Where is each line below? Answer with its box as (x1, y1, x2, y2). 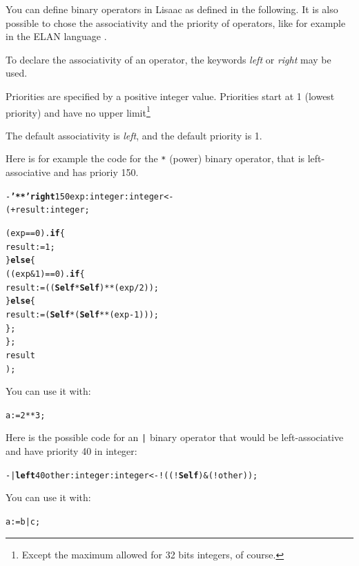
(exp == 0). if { (6, 228, 65, 238)
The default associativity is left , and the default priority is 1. (6, 128, 262, 142)
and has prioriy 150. (53, 165, 139, 179)
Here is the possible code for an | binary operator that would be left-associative (6, 430, 344, 445)
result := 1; (6, 242, 55, 252)
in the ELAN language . (6, 29, 107, 43)
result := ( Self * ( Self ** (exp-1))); (6, 309, 159, 320)
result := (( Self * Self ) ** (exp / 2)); (6, 282, 159, 293)
